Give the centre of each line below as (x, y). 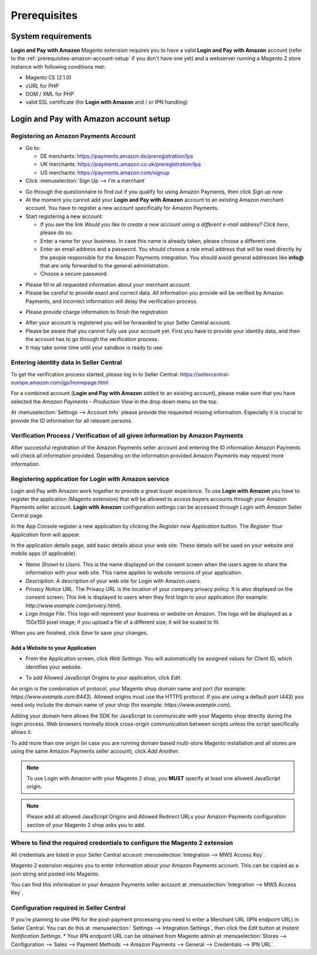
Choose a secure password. (74, 274)
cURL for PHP (42, 86)
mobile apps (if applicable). (44, 553)
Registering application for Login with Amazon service (90, 479)
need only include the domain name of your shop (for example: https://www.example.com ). (121, 705)
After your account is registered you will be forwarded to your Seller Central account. (128, 323)
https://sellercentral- (205, 374)
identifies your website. (54, 667)
